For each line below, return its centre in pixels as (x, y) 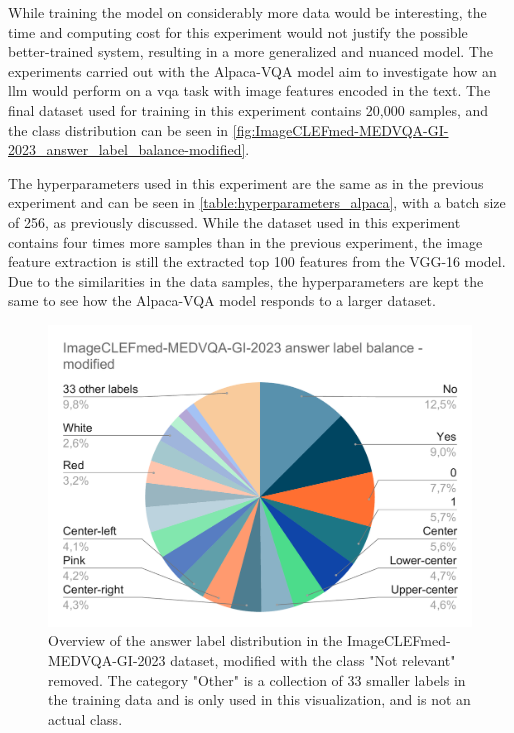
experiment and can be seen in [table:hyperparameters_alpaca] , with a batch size (257, 202)
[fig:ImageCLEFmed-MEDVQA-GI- (340, 129)
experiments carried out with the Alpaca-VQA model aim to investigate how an (252, 70)
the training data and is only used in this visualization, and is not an (259, 699)
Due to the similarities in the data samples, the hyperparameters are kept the (246, 280)
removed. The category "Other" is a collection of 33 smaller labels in (257, 679)
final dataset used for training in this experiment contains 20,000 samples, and (248, 109)
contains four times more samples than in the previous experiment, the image (245, 241)
